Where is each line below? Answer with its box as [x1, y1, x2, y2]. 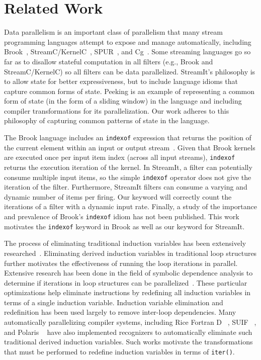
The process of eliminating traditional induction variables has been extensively [4, 238, 246, 248]
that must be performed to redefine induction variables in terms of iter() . [4, 346, 235, 356]
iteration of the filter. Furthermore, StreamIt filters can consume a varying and [4, 182, 247, 192]
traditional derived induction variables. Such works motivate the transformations [4, 336, 253, 347]
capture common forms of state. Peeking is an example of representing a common [4, 85, 254, 96]
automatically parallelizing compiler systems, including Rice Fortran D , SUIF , [4, 317, 256, 327]
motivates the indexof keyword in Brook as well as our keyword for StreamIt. [4, 221, 245, 231]
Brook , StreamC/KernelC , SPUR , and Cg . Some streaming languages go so [4, 46, 251, 57]
